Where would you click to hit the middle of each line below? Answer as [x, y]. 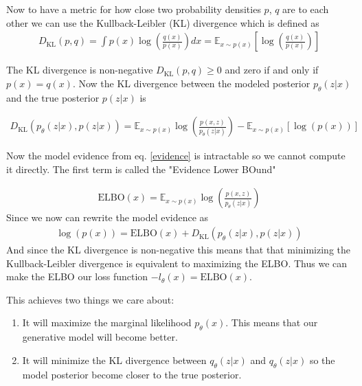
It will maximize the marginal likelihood [107, 322]
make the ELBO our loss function [77, 276]
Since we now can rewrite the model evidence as [108, 217]
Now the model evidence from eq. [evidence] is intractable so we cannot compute [176, 156]
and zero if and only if [272, 70]
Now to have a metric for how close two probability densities [134, 9]
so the [322, 360]
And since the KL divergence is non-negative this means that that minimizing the [179, 250]
